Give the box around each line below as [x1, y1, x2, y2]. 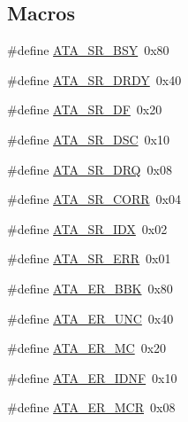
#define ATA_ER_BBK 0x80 [7, 278, 173, 297]
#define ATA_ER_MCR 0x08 [7, 398, 176, 417]
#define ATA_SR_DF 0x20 [7, 100, 162, 119]
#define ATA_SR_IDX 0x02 [7, 219, 168, 238]
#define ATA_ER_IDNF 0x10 [7, 368, 177, 387]
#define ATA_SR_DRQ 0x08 [7, 160, 172, 178]
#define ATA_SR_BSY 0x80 [7, 41, 169, 59]
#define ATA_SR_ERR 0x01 [7, 249, 171, 268]
